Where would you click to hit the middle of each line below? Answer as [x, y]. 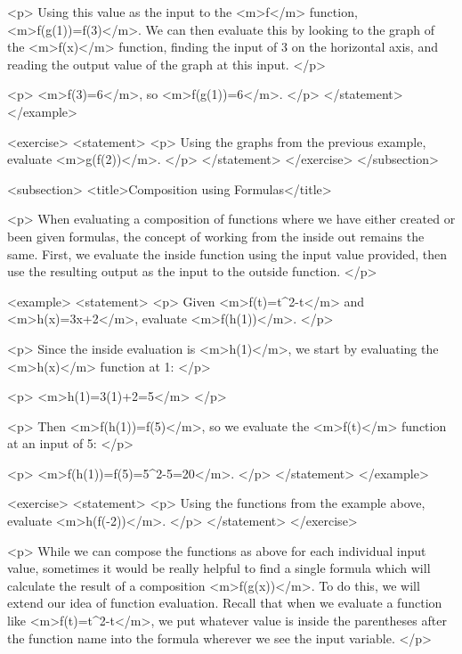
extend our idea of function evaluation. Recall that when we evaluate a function [225, 603]
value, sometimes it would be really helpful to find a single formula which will [219, 568]
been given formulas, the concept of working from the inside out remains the [216, 236]
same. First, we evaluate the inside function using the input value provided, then [227, 253]
